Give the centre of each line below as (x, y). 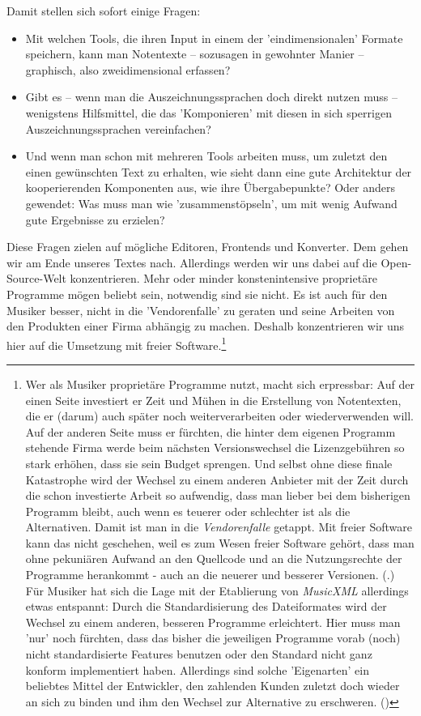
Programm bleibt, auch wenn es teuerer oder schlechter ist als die (188, 511)
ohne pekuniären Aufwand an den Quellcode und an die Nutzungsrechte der (214, 558)
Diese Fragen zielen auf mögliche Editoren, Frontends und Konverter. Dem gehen (208, 247)
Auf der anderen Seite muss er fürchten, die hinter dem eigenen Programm (210, 431)
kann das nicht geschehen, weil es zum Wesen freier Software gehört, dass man (220, 542)
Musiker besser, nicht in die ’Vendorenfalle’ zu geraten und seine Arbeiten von (201, 310)
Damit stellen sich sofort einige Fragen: (104, 11)
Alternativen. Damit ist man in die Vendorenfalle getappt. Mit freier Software (219, 527)
